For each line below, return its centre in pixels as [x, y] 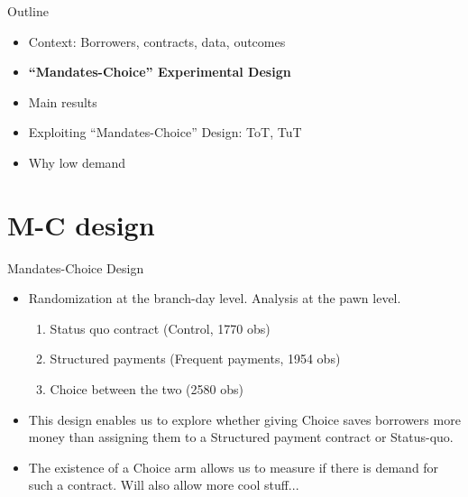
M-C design [81, 224]
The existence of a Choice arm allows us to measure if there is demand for [234, 467]
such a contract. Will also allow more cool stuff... [164, 485]
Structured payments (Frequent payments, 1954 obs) [195, 359]
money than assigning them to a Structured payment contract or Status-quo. [241, 437]
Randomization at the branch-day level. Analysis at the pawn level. [215, 298]
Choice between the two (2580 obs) [147, 389]
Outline [28, 11]
